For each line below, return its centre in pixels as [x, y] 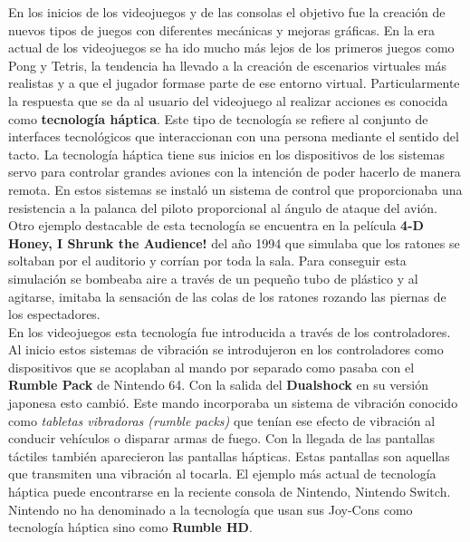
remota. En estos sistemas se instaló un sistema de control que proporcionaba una [235, 189]
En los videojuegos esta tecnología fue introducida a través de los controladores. [230, 331]
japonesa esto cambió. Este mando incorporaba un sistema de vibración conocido [233, 403]
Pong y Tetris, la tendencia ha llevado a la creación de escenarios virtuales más [228, 65]
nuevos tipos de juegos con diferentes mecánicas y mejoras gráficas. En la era [222, 29]
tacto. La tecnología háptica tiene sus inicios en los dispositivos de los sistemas [227, 154]
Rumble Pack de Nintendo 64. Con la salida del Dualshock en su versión [219, 385]
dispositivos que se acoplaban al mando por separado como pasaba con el [211, 367]
